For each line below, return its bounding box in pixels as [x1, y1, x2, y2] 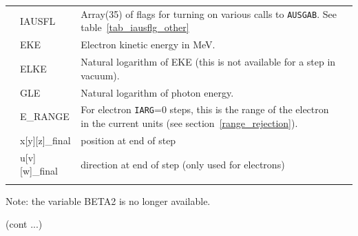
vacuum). [81, 68, 120, 82]
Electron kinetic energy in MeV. [81, 37, 215, 52]
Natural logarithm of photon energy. [81, 85, 234, 99]
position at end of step [81, 132, 176, 147]
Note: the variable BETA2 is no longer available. [6, 193, 211, 208]
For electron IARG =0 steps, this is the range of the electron [81, 102, 329, 117]
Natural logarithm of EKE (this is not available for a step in [81, 55, 336, 69]
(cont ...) [6, 217, 43, 231]
